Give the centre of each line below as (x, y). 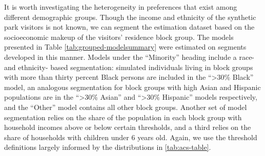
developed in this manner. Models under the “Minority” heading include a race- (129, 57)
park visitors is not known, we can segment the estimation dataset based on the (129, 27)
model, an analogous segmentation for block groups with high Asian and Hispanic (132, 87)
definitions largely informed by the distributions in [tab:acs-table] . (108, 147)
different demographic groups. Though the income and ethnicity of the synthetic (130, 17)
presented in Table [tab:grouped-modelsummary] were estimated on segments (125, 47)
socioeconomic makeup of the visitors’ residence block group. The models (119, 37)
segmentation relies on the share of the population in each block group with (123, 117)
